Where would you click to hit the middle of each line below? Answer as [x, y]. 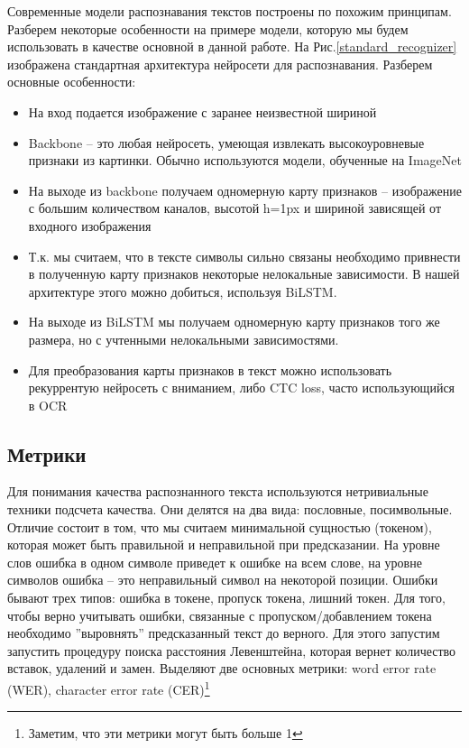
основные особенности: [72, 82]
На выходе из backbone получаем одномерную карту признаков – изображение [245, 190]
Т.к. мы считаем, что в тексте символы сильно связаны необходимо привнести [244, 256]
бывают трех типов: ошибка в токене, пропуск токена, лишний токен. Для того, [226, 598]
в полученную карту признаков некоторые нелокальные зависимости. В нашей [244, 274]
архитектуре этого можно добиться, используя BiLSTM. [183, 291]
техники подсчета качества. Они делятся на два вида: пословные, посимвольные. [230, 509]
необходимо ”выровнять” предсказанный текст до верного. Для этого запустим [224, 633]
